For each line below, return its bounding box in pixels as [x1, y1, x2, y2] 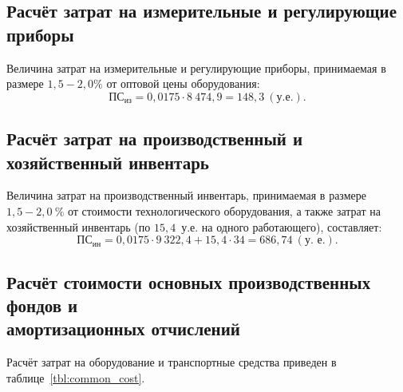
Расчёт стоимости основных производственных [6, 269, 371, 294]
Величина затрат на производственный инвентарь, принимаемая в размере [6, 187, 366, 204]
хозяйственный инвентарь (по [6, 218, 151, 235]
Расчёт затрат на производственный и [6, 126, 303, 151]
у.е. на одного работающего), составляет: [181, 218, 382, 235]
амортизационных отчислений [6, 316, 240, 341]
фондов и [6, 292, 78, 317]
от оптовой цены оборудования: [106, 75, 260, 92]
